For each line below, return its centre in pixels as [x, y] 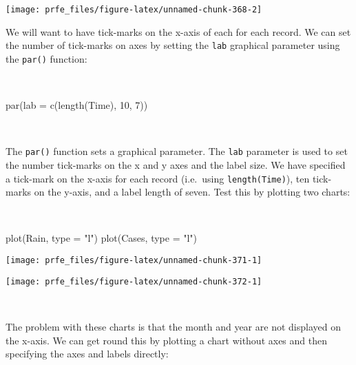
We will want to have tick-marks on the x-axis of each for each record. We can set [178, 31]
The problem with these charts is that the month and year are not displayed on [173, 326]
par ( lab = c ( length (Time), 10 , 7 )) [77, 105]
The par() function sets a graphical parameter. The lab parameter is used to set [177, 151]
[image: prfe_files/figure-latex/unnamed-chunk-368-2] [134, 10]
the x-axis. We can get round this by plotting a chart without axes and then [166, 340]
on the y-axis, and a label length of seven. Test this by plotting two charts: [192, 192]
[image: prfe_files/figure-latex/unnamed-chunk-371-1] [134, 261]
